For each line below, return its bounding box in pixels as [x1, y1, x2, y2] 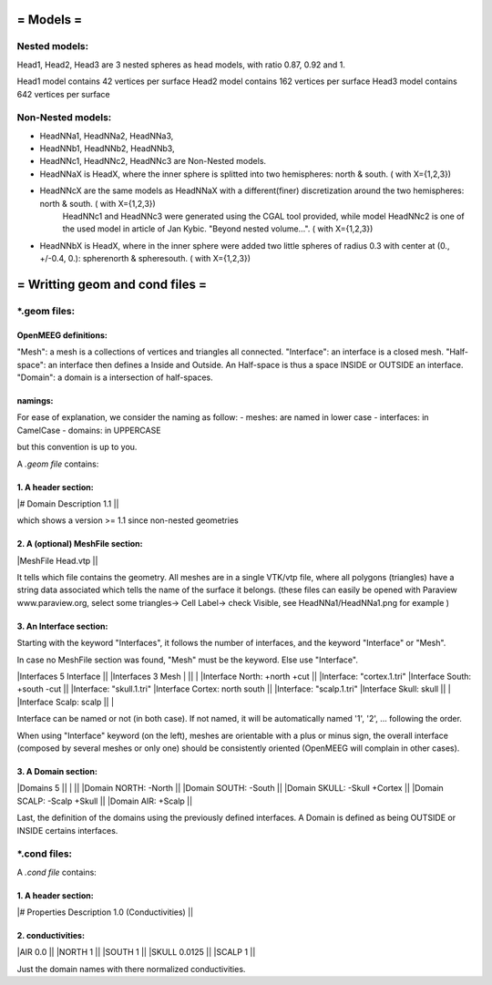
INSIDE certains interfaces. [16, 825, 118, 836]
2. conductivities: [16, 930, 86, 941]
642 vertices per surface [16, 88, 110, 99]
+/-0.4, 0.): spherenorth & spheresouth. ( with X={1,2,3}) [39, 253, 251, 264]
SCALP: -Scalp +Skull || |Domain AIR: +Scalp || [16, 795, 193, 806]
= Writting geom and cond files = [16, 277, 207, 292]
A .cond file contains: [16, 867, 97, 877]
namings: [16, 395, 54, 405]
